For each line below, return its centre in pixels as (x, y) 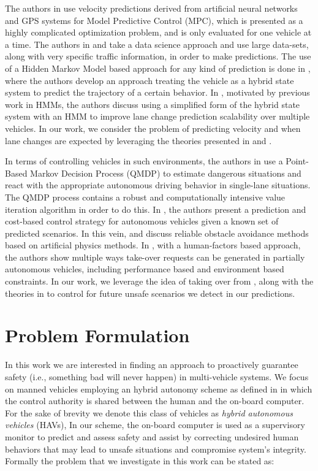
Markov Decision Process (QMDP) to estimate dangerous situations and (166, 173)
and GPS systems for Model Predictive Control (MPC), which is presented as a (154, 20)
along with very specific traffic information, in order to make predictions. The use (158, 56)
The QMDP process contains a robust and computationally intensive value (145, 197)
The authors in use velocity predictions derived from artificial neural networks (151, 8)
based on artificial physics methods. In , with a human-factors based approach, (153, 245)
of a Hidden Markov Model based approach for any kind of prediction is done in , (158, 68)
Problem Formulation (97, 335)
